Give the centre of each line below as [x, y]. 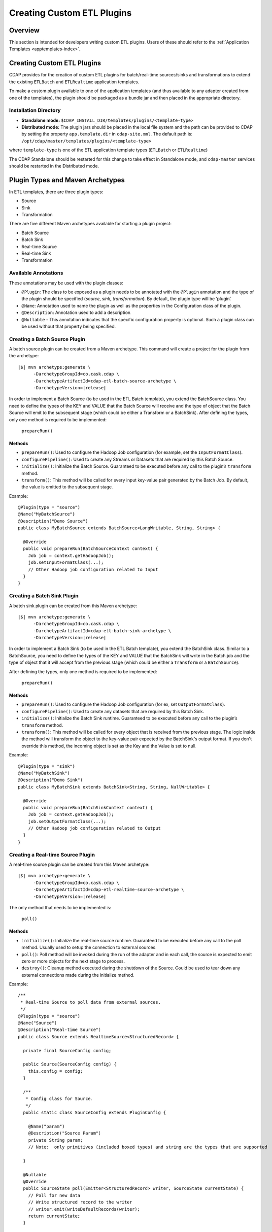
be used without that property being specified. [68, 326]
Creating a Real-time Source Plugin [52, 855]
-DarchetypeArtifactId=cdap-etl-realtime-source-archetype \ [109, 890]
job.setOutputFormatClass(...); [67, 821]
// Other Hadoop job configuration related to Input [93, 569]
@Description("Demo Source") [53, 521]
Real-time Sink [36, 253]
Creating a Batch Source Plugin [47, 339]
